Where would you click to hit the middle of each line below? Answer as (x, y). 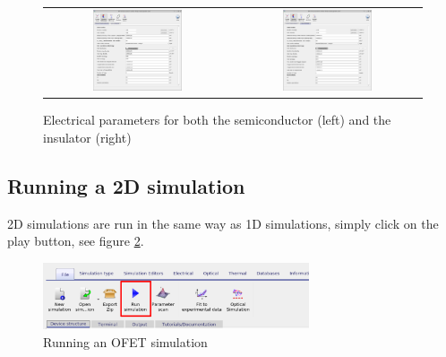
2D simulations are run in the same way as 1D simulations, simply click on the (223, 223)
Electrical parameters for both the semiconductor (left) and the (217, 120)
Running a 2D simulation (126, 186)
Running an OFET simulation (125, 341)
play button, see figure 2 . (76, 241)
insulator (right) (87, 138)
